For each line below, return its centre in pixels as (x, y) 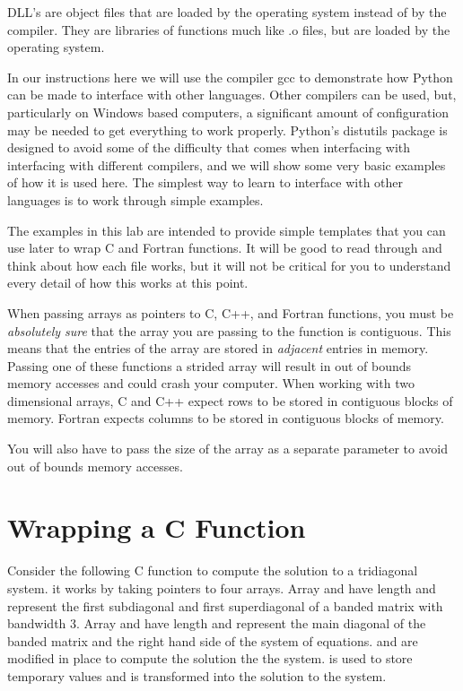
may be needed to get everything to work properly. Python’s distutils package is (227, 130)
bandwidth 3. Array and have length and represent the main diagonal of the (217, 623)
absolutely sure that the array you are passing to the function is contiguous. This (229, 330)
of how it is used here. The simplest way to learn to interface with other (205, 182)
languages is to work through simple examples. (135, 199)
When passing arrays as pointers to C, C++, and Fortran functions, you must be (231, 312)
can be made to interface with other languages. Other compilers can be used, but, (232, 95)
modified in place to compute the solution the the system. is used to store (210, 658)
